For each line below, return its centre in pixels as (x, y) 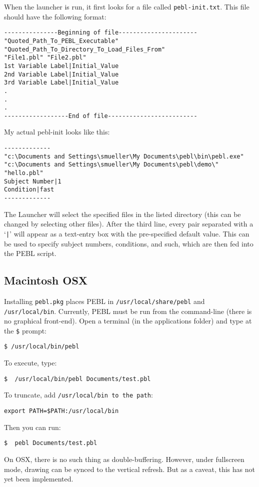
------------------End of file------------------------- (101, 116)
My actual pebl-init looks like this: (57, 132)
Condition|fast (29, 190)
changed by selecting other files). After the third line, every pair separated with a (129, 224)
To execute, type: (30, 363)
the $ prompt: (25, 330)
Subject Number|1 (33, 181)
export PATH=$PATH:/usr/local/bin (61, 411)
